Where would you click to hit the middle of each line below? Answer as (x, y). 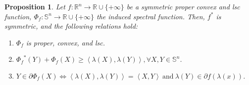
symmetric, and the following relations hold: (71, 26)
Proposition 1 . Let (35, 6)
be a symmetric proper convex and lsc (183, 6)
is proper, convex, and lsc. (66, 42)
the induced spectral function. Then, (150, 16)
